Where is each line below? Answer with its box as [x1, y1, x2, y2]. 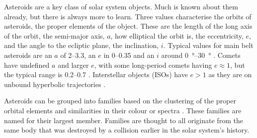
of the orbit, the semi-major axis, [4, 30, 105, 41]
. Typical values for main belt [163, 40, 254, 50]
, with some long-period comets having [94, 59, 212, 70]
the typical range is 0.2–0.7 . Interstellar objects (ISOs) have [4, 69, 188, 80]
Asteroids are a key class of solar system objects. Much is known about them [4, 1, 238, 11]
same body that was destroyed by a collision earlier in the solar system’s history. [4, 125, 250, 135]
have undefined [4, 59, 50, 70]
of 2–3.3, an [60, 49, 96, 60]
